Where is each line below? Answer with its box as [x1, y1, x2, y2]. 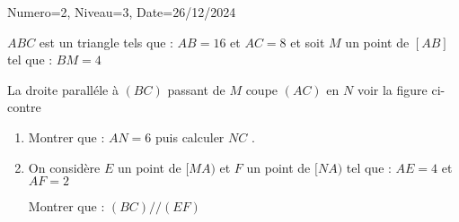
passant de [167, 80, 225, 98]
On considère [28, 158, 101, 176]
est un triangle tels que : [39, 32, 173, 51]
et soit [290, 32, 325, 51]
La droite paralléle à [7, 80, 119, 98]
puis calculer [155, 127, 225, 146]
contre [7, 98, 41, 116]
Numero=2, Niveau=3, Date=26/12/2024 [7, 3, 236, 21]
